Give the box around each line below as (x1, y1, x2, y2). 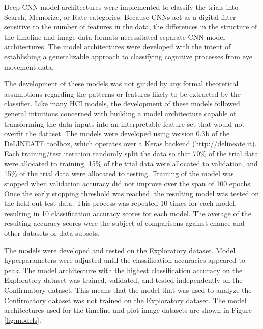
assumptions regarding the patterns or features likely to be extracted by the (4, 88, 241, 99)
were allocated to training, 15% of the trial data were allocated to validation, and (4, 158, 258, 168)
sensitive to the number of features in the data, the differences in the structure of (4, 21, 257, 32)
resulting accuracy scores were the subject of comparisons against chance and (4, 218, 245, 228)
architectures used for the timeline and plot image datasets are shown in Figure (4, 305, 252, 315)
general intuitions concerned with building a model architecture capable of (4, 108, 236, 118)
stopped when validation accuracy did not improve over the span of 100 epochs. (4, 178, 252, 189)
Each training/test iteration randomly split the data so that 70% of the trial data (4, 148, 258, 159)
